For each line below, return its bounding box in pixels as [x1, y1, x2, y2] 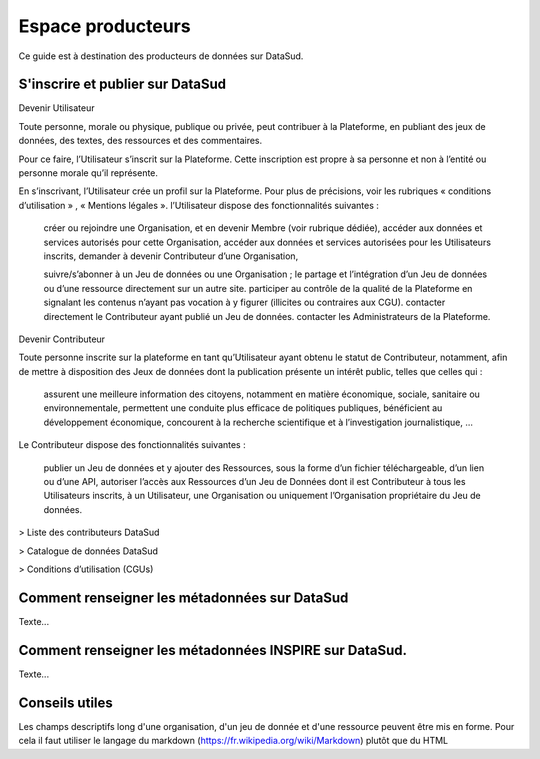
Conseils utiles [18, 694, 114, 711]
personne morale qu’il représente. [18, 167, 159, 179]
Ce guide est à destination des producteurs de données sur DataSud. [18, 50, 304, 62]
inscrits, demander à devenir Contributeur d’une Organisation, [43, 250, 299, 262]
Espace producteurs [18, 15, 191, 37]
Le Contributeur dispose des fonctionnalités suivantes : [18, 439, 246, 451]
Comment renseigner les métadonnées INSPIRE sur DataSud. [18, 641, 408, 659]
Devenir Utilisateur [18, 102, 95, 114]
